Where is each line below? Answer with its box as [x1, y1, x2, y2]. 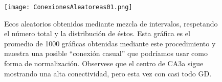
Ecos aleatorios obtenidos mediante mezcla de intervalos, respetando [4, 18, 218, 29]
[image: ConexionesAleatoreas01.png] [4, 4, 132, 11]
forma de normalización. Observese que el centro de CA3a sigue [4, 58, 204, 69]
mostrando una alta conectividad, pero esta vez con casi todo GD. [4, 68, 212, 78]
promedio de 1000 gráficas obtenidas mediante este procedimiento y [4, 38, 216, 48]
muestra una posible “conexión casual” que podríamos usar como [4, 48, 208, 59]
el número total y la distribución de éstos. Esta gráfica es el [4, 28, 190, 39]
